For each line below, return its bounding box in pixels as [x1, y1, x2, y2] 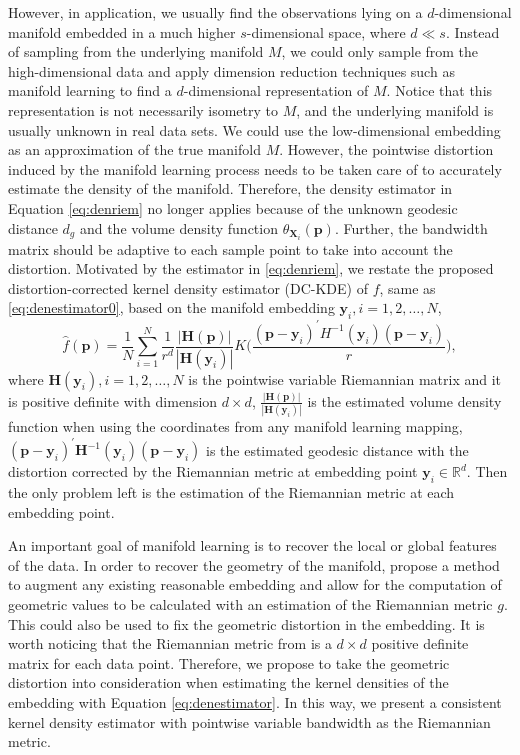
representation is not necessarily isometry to [8, 99, 279, 120]
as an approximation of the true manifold [8, 139, 261, 160]
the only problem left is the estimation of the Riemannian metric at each [8, 482, 455, 503]
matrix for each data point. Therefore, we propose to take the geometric [8, 652, 450, 673]
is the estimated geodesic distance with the [205, 439, 469, 460]
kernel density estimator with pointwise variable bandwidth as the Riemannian [8, 711, 491, 732]
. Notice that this [386, 80, 493, 101]
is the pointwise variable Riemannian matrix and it [188, 368, 502, 389]
